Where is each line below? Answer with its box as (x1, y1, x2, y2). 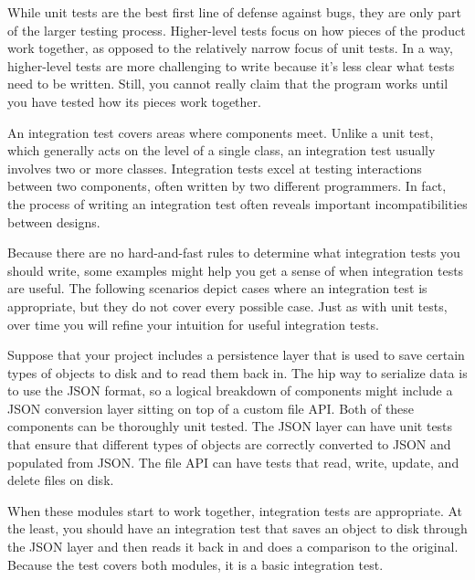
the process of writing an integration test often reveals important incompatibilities (7, 194, 468, 213)
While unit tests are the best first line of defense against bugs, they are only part (7, 3, 461, 21)
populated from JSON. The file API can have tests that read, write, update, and (7, 452, 459, 471)
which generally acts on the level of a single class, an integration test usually (7, 141, 436, 160)
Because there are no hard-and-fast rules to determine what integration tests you (7, 243, 460, 262)
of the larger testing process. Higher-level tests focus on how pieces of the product (7, 20, 466, 39)
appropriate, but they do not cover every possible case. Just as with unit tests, (7, 296, 448, 315)
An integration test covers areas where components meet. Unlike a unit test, (7, 122, 434, 142)
